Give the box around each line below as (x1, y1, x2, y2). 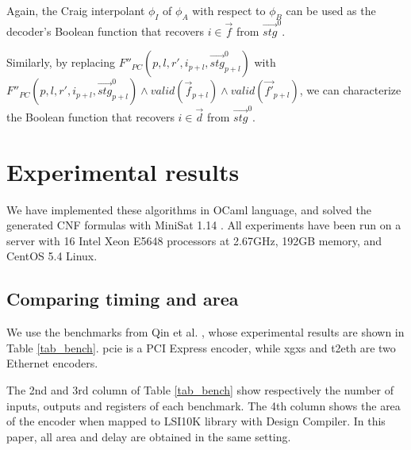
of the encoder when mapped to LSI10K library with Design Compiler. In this (6, 413, 386, 429)
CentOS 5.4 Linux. (6, 248, 98, 264)
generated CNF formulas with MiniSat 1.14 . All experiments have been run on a (6, 217, 401, 233)
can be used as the (286, 2, 376, 18)
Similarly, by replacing (6, 54, 116, 71)
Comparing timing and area (6, 287, 239, 311)
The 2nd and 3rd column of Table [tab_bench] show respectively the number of (6, 381, 394, 398)
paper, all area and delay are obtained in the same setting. (6, 428, 291, 444)
